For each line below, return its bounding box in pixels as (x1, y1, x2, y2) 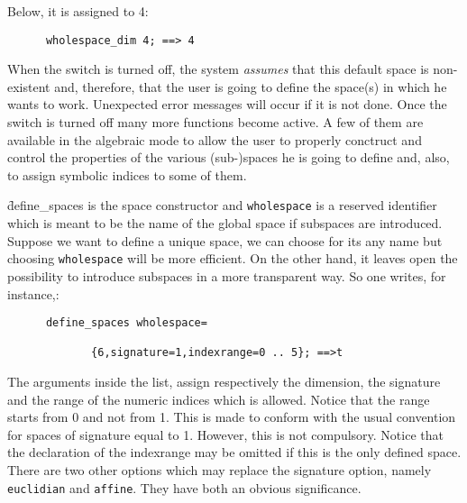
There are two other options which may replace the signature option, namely (7, 461, 432, 480)
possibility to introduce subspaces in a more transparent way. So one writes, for (7, 266, 446, 285)
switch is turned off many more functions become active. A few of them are (7, 113, 424, 132)
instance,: (7, 284, 60, 303)
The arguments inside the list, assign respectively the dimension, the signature (7, 372, 441, 391)
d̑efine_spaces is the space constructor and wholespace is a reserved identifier (7, 196, 437, 215)
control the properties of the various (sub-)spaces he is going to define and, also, (7, 148, 450, 167)
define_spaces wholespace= (45, 316, 207, 330)
